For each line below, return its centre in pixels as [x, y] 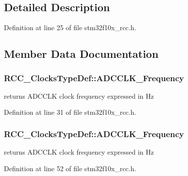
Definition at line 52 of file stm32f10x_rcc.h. [70, 168]
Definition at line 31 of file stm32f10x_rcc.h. [70, 112]
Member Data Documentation [81, 54]
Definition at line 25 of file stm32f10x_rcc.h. [70, 27]
